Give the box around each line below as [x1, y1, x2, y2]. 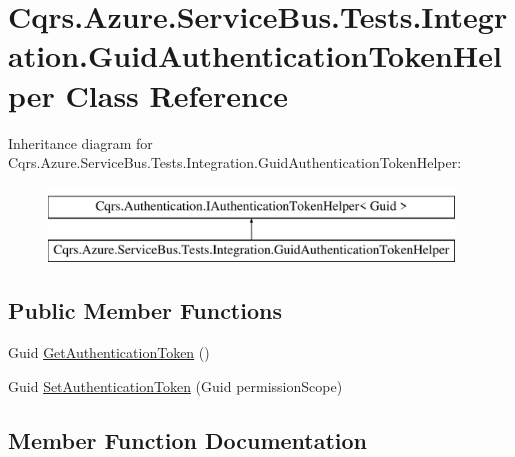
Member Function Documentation [8, 424, 368, 455]
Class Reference [65, 74, 289, 115]
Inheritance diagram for [8, 132, 153, 153]
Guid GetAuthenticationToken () [8, 342, 210, 363]
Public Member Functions [8, 295, 282, 326]
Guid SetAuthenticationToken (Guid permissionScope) [8, 375, 343, 396]
